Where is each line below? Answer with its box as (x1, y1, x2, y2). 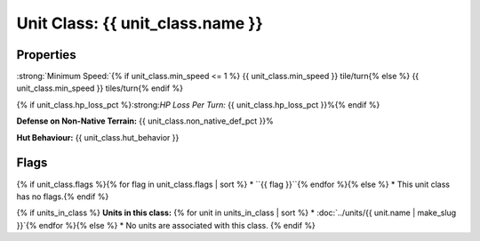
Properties (16, 47, 76, 62)
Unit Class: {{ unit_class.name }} (16, 13, 264, 33)
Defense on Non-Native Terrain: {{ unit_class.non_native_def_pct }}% (16, 116, 275, 126)
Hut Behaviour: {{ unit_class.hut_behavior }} (16, 132, 180, 142)
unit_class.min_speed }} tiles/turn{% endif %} (16, 83, 184, 93)
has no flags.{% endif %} (16, 191, 109, 202)
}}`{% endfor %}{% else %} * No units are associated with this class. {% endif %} (16, 220, 316, 230)
